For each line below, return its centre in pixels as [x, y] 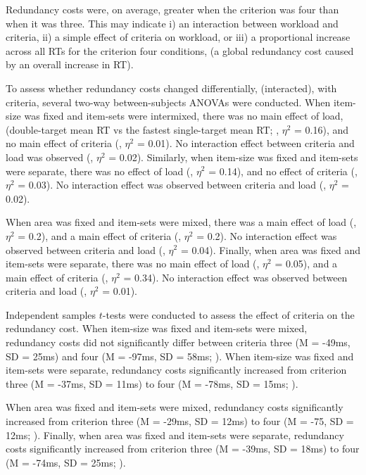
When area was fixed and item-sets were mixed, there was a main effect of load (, [181, 222]
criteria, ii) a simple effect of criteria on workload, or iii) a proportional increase [178, 37]
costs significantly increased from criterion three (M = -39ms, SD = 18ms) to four [183, 449]
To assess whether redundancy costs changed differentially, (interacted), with [171, 88]
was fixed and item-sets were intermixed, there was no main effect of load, [184, 116]
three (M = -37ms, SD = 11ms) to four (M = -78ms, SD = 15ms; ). [152, 383]
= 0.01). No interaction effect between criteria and [246, 143]
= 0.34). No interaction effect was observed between [235, 277]
